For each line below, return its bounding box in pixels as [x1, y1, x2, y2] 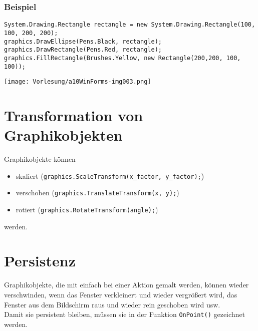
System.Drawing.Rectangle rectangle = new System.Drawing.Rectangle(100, [4, 21, 255, 29]
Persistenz [4, 250, 76, 271]
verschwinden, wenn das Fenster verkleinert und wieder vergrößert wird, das [4, 289, 237, 299]
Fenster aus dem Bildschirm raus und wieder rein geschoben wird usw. [4, 299, 220, 309]
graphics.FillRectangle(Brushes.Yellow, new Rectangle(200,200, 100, [4, 54, 241, 62]
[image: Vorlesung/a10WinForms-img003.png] [4, 78, 151, 86]
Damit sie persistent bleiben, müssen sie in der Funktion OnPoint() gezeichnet [4, 309, 245, 319]
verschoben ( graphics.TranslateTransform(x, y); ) [16, 187, 179, 198]
